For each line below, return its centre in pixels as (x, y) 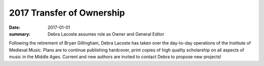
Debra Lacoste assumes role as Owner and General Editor (106, 34)
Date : (15, 27)
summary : (20, 34)
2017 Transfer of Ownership (67, 13)
